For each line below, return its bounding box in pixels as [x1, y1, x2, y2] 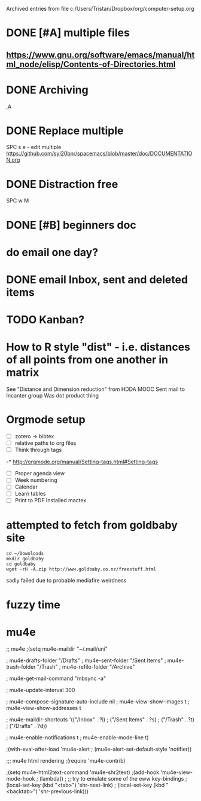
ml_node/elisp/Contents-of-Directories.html [6, 59, 176, 69]
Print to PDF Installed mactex [14, 497, 87, 504]
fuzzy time [6, 598, 61, 611]
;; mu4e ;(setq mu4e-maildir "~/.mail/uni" [6, 645, 108, 652]
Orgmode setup [6, 413, 86, 427]
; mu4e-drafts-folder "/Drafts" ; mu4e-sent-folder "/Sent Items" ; [6, 657, 166, 664]
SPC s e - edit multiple [6, 144, 62, 151]
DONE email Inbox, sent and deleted [6, 272, 188, 286]
